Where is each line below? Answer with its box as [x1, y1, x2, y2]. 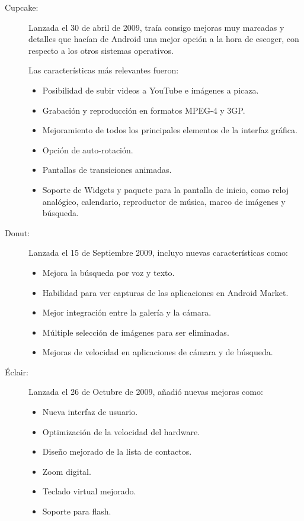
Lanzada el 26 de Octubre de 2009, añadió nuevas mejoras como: [28, 385, 263, 398]
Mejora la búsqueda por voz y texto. [42, 266, 175, 278]
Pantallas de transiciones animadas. [42, 163, 172, 176]
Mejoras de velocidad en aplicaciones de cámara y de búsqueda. [42, 346, 273, 358]
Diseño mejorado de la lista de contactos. [42, 445, 192, 458]
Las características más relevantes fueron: [28, 64, 179, 76]
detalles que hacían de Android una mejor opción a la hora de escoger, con [28, 33, 299, 45]
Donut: [5, 226, 30, 239]
